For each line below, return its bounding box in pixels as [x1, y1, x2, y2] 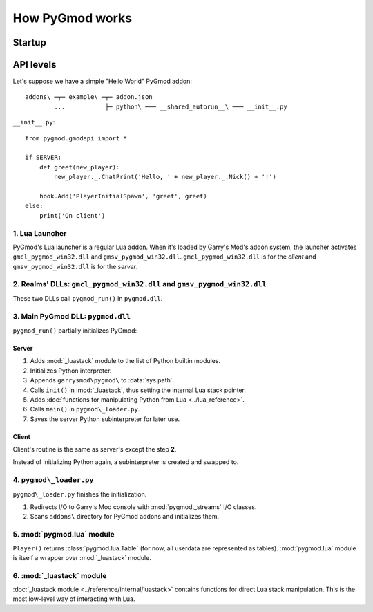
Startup [12, 37, 46, 48]
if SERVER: [25, 154, 62, 162]
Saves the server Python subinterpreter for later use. [30, 415, 180, 423]
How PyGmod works [12, 10, 133, 26]
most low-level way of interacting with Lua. [12, 595, 135, 603]
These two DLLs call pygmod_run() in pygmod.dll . [12, 294, 163, 302]
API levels [12, 59, 57, 71]
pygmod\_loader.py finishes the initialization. [12, 490, 147, 498]
